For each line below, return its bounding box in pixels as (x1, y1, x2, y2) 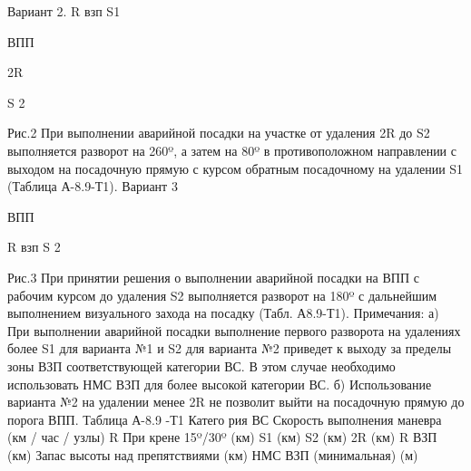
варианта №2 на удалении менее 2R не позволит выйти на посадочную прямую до (7, 392, 465, 411)
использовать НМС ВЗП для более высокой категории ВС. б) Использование (7, 374, 432, 393)
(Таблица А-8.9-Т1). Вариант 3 (7, 177, 178, 196)
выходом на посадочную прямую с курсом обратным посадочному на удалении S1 (7, 159, 464, 178)
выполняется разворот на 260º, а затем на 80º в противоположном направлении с (7, 140, 456, 159)
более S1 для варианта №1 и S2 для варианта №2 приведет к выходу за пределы (7, 339, 452, 358)
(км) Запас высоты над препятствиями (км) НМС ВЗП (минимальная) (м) (7, 445, 418, 464)
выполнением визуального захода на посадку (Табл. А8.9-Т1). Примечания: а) (7, 303, 439, 322)
